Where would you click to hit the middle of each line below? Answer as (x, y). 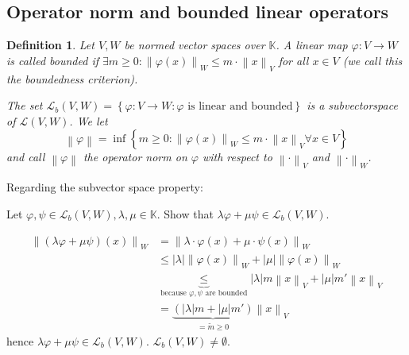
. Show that (185, 214)
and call (26, 156)
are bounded (226, 293)
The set (25, 105)
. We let (89, 121)
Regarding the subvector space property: (105, 187)
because (174, 293)
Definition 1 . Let (50, 45)
